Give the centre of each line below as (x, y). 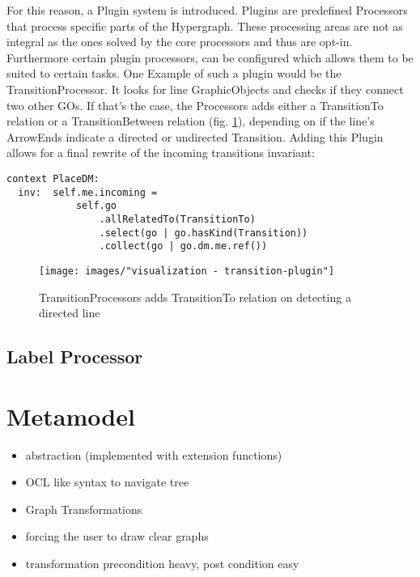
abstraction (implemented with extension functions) (154, 454)
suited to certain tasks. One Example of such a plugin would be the (174, 73)
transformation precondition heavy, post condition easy (162, 563)
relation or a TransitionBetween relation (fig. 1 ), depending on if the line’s (191, 121)
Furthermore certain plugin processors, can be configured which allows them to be (210, 57)
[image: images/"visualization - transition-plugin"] (187, 271)
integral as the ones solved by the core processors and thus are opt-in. (180, 42)
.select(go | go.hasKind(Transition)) (204, 233)
